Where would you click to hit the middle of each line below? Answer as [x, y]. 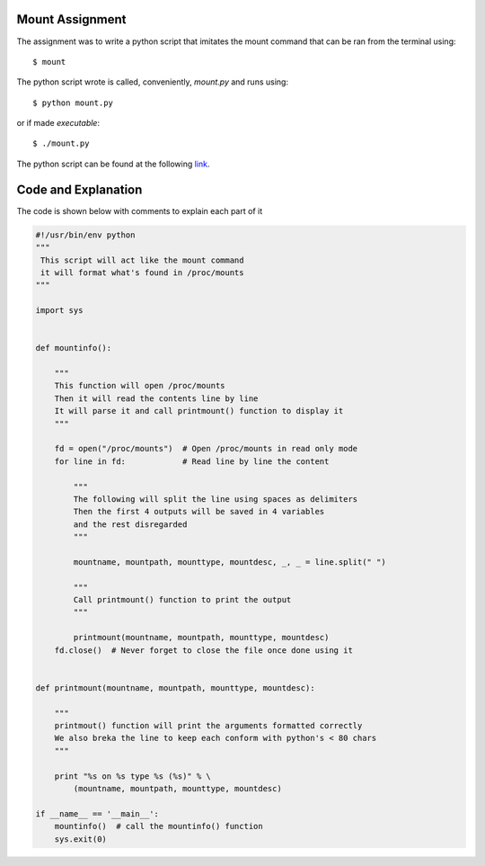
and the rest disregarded [130, 524]
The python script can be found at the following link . [113, 164]
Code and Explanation [79, 189]
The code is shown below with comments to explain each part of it [140, 210]
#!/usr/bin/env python [85, 235]
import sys [59, 311]
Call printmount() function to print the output [182, 600]
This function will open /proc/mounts [140, 386]
